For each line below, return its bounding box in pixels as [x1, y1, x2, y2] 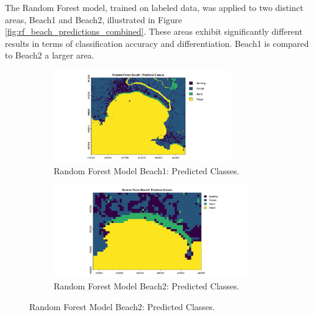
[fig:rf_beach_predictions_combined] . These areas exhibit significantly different [5, 25, 303, 38]
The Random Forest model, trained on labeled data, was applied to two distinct [5, 1, 304, 13]
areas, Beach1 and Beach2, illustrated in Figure [5, 13, 182, 26]
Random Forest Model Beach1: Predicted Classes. [54, 164, 240, 177]
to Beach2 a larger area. [5, 49, 95, 62]
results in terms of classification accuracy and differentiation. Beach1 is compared [5, 37, 309, 49]
